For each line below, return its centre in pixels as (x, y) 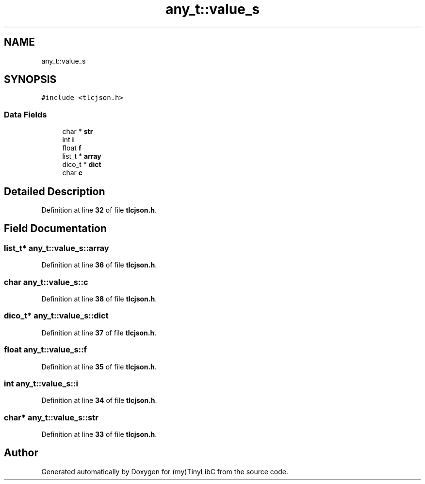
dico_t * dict (82, 165)
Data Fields (25, 114)
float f (72, 148)
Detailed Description (55, 191)
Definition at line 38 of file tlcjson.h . (99, 299)
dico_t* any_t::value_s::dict (56, 316)
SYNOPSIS (30, 80)
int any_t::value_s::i (41, 383)
